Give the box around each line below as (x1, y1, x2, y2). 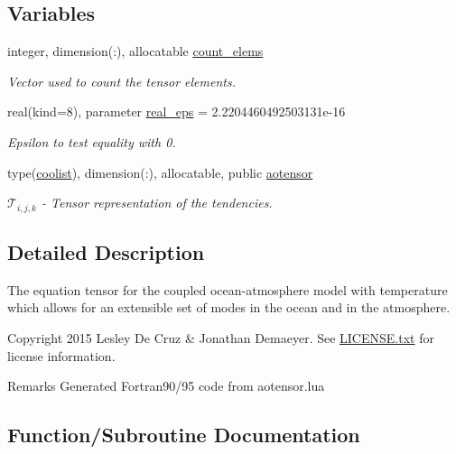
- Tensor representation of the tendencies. (41, 193, 273, 212)
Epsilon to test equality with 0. (7, 132, 176, 151)
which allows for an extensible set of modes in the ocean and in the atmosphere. (7, 298, 451, 317)
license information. (7, 346, 116, 365)
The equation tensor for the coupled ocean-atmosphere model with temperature (7, 280, 448, 299)
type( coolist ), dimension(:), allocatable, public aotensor (7, 162, 313, 181)
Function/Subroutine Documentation (7, 421, 360, 449)
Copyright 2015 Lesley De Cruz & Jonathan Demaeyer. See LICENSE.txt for (7, 329, 434, 347)
